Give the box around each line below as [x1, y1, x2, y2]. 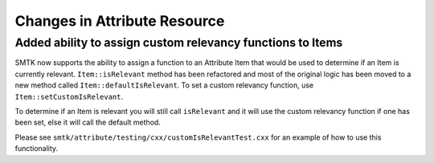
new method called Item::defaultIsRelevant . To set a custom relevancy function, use [14, 80, 314, 90]
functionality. [14, 144, 59, 153]
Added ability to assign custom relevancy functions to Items [14, 35, 343, 50]
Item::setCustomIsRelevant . [14, 92, 124, 101]
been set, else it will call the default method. [14, 117, 161, 128]
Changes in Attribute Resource [14, 12, 225, 30]
